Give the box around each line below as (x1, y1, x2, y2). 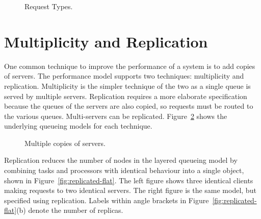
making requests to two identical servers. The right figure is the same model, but (4, 185, 256, 196)
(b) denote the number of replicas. (16, 205, 123, 215)
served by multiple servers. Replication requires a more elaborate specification (4, 90, 247, 101)
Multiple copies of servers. (24, 137, 106, 148)
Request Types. (24, 1, 73, 11)
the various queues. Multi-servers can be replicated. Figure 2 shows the (4, 110, 227, 121)
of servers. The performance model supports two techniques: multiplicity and (4, 70, 244, 81)
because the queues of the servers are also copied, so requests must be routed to (4, 101, 253, 111)
